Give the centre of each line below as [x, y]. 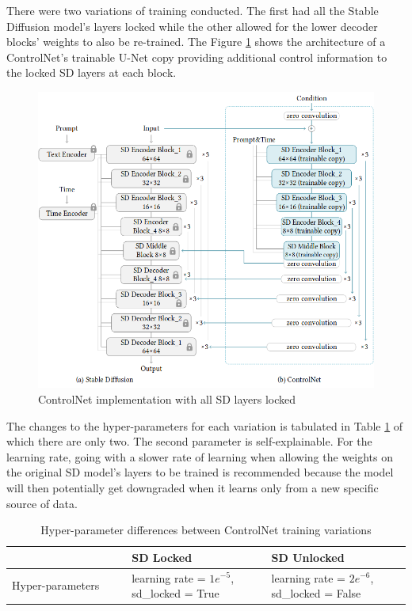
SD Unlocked [308, 557]
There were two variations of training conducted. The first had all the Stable [193, 10]
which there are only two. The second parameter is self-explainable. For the [189, 441]
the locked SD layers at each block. [92, 72]
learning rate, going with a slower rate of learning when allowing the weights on [200, 456]
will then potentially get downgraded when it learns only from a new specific [193, 487]
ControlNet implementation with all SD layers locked [167, 398]
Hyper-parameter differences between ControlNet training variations [206, 530]
